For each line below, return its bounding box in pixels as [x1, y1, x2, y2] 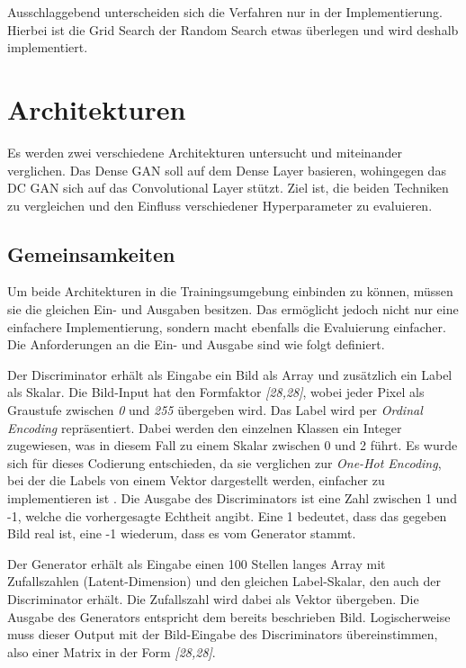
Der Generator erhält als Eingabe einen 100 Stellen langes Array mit [7, 554, 386, 573]
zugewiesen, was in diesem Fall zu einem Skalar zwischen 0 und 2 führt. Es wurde [7, 436, 458, 455]
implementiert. [7, 38, 88, 57]
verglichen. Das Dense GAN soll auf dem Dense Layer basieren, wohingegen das [7, 160, 446, 179]
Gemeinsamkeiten [7, 239, 175, 267]
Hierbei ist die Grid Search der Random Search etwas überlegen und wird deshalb [7, 20, 459, 39]
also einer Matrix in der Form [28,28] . [7, 642, 216, 661]
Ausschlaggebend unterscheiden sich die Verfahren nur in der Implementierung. [7, 3, 443, 21]
